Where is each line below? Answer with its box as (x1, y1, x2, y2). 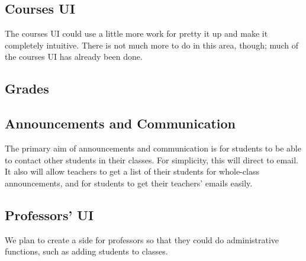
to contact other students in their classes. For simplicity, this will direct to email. (5, 153, 298, 166)
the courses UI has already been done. (5, 50, 143, 63)
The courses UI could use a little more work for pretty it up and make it (5, 27, 268, 40)
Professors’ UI (5, 205, 94, 224)
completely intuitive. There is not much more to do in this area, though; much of (5, 38, 299, 51)
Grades (5, 79, 49, 98)
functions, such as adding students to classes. (5, 245, 168, 257)
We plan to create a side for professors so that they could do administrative (5, 233, 279, 246)
